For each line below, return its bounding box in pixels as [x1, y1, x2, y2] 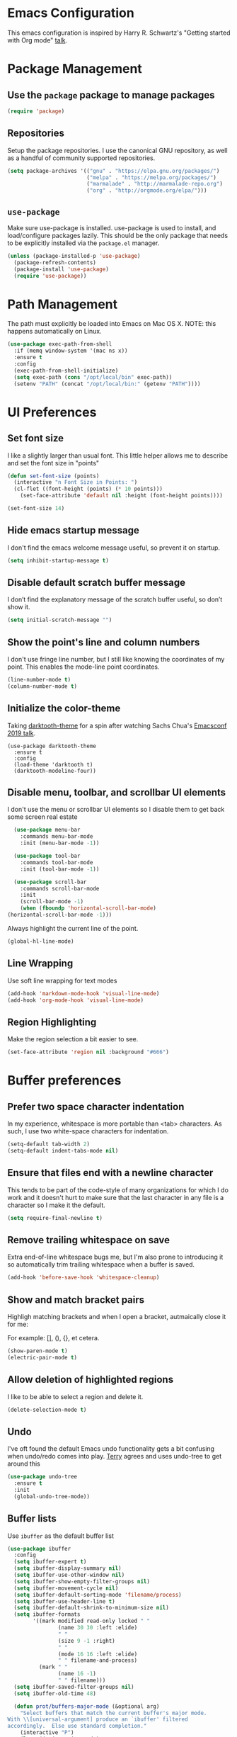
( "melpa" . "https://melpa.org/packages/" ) [86, 174, 217, 181]
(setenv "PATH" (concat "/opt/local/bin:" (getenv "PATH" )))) [13, 380, 201, 387]
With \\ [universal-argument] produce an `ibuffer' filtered [7, 1716, 189, 1723]
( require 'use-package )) [13, 272, 87, 279]
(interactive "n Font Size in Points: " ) [13, 479, 138, 486]
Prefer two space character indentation [7, 1100, 185, 1113]
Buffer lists [7, 1512, 57, 1524]
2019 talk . [7, 728, 36, 737]
